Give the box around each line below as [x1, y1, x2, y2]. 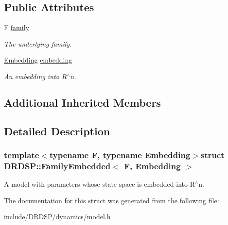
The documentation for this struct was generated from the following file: [4, 195, 219, 205]
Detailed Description [4, 123, 110, 138]
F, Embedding [124, 160, 181, 172]
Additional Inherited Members [4, 95, 161, 110]
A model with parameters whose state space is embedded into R [4, 179, 195, 189]
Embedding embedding [4, 55, 72, 65]
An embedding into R [4, 71, 67, 81]
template [4, 149, 39, 161]
